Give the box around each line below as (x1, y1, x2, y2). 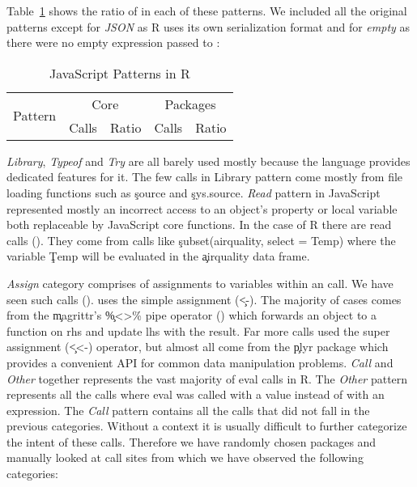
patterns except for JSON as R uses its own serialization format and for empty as (6, 18, 411, 35)
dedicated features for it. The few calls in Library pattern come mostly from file (6, 168, 403, 185)
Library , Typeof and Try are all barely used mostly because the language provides (6, 152, 411, 169)
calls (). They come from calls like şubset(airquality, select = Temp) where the (6, 231, 396, 248)
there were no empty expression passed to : (6, 34, 220, 51)
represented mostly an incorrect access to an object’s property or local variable (6, 200, 398, 217)
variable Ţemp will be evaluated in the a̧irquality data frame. (6, 248, 310, 265)
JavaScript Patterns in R (49, 63, 190, 83)
